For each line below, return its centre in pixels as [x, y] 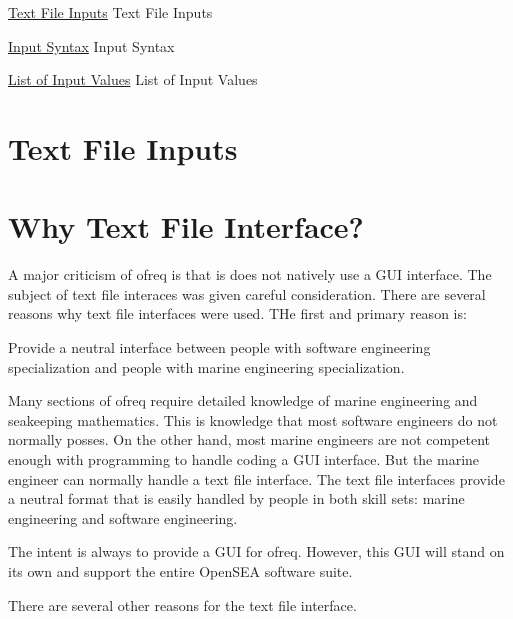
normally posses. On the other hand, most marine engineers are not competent [249, 439]
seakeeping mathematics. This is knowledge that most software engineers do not [253, 419]
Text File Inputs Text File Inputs [110, 12]
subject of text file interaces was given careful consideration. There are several [247, 293]
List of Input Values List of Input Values [133, 79]
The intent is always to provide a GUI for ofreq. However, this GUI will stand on [256, 551]
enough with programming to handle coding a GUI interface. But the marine [244, 459]
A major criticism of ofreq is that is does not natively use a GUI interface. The [250, 274]
